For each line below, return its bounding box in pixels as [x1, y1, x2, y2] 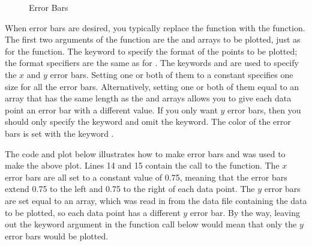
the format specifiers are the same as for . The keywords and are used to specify [5, 56, 299, 69]
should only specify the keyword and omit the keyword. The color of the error [5, 115, 291, 128]
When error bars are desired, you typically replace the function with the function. [5, 21, 305, 34]
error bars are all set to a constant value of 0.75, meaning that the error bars [5, 170, 287, 183]
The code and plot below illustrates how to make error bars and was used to [5, 147, 286, 160]
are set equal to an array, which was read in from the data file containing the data [5, 194, 307, 206]
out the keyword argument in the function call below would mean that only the [5, 218, 297, 230]
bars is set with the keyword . [5, 127, 114, 139]
